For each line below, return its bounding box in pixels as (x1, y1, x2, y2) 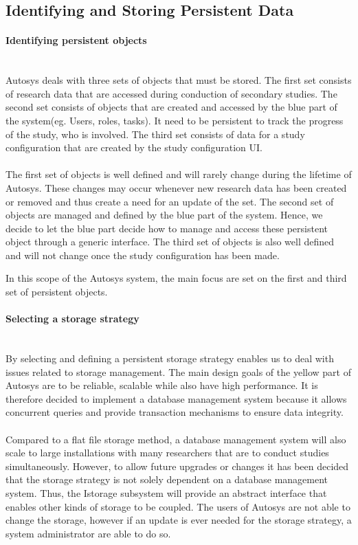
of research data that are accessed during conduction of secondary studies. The (5, 86, 337, 100)
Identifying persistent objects (5, 33, 147, 47)
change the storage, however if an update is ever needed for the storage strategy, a (5, 513, 352, 527)
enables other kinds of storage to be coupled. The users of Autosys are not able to (5, 499, 350, 513)
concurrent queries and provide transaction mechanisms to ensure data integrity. (5, 405, 344, 419)
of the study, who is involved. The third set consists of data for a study (5, 126, 305, 141)
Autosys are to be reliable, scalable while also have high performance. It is (5, 378, 318, 392)
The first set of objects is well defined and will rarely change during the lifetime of (5, 167, 352, 181)
